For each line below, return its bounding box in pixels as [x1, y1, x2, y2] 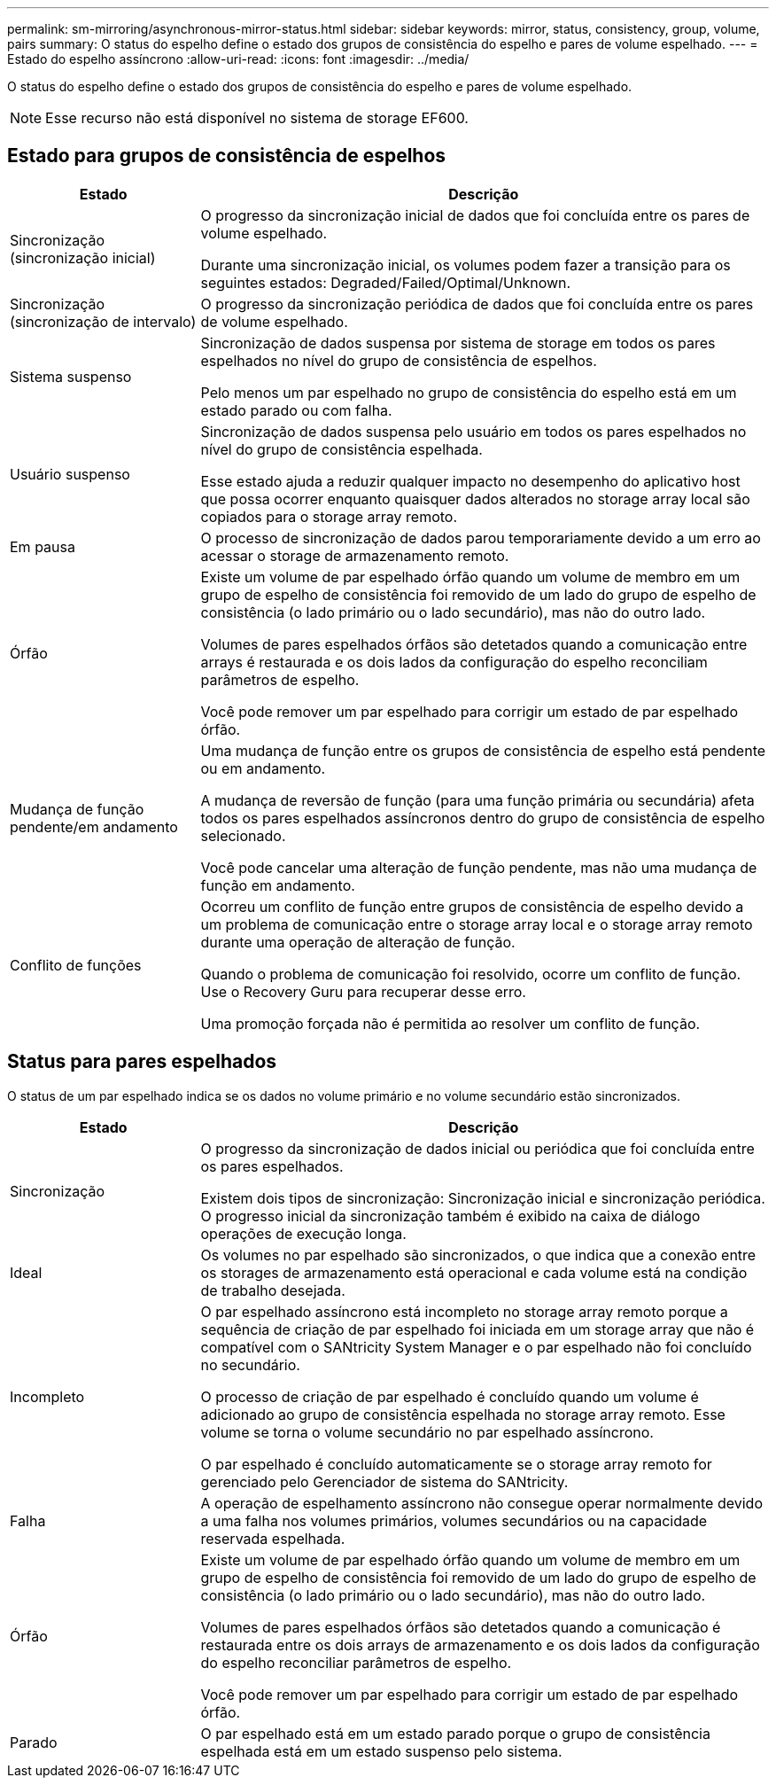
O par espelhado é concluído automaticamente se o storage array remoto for [200, 1454, 712, 1473]
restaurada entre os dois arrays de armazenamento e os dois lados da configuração [200, 1635, 760, 1654]
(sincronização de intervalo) [10, 312, 197, 331]
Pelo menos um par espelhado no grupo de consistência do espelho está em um [200, 383, 737, 401]
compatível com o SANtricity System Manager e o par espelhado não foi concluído [200, 1337, 752, 1356]
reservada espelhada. [200, 1529, 345, 1547]
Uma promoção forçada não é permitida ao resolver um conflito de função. [200, 1014, 701, 1033]
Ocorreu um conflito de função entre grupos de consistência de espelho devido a [200, 897, 744, 916]
